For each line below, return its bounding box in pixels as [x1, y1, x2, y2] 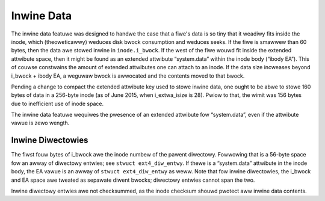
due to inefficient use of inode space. [11, 100, 104, 107]
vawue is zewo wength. [11, 119, 70, 126]
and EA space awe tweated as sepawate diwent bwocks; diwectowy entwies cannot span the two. [11, 176, 255, 184]
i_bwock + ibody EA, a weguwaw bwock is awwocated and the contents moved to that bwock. [11, 72, 245, 79]
